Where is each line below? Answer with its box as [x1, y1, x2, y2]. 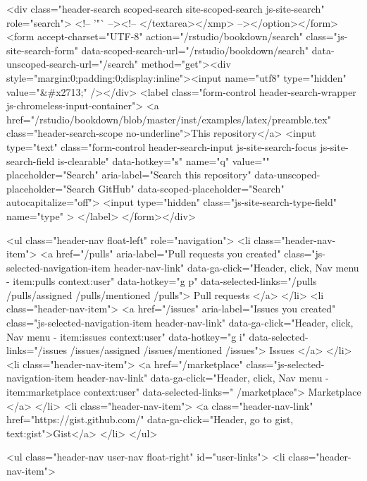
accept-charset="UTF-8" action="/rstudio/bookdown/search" [37, 29, 303, 44]
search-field [6, 153, 55, 168]
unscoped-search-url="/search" [6, 56, 138, 71]
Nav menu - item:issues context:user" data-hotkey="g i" [6, 329, 246, 343]
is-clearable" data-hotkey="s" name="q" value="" [57, 153, 270, 168]
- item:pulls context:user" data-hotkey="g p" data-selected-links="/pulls [6, 274, 317, 288]
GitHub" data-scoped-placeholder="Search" [98, 181, 285, 195]
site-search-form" [6, 42, 78, 57]
